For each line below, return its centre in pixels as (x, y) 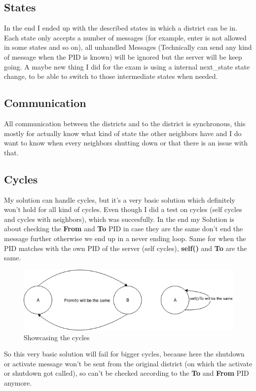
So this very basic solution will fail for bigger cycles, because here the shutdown (124, 354)
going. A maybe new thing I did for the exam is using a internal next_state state (127, 66)
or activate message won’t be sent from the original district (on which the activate (128, 363)
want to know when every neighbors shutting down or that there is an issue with (126, 143)
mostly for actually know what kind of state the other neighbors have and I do (123, 133)
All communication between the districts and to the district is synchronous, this (125, 123)
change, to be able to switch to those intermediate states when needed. (111, 76)
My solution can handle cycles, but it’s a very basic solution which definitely (120, 199)
